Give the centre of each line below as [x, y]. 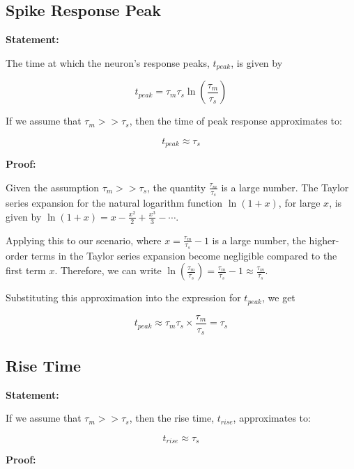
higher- [324, 240]
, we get [278, 297]
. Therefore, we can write [108, 270]
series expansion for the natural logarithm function [114, 203]
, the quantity [177, 187]
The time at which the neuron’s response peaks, [108, 62]
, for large [299, 203]
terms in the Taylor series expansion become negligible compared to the [184, 255]
